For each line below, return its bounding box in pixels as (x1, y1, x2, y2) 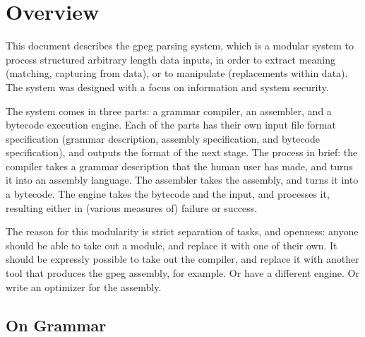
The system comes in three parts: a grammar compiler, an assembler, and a (6, 103, 332, 118)
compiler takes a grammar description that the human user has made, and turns (6, 158, 353, 173)
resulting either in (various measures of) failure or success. (6, 200, 258, 215)
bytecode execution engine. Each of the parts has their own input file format (6, 117, 336, 132)
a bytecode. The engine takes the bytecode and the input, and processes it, (6, 187, 330, 201)
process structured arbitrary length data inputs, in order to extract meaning (6, 52, 335, 66)
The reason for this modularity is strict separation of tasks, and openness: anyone (6, 224, 359, 239)
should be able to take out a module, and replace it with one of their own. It (6, 237, 337, 252)
